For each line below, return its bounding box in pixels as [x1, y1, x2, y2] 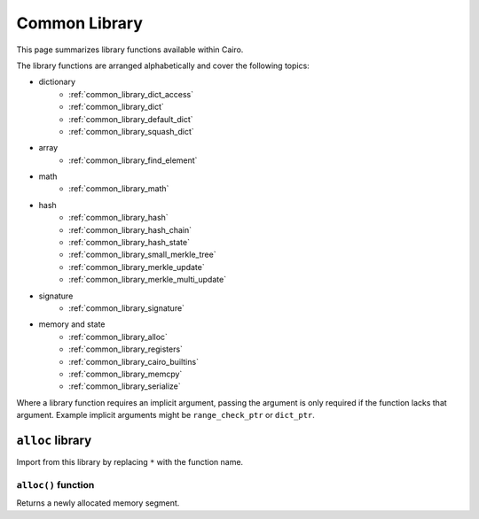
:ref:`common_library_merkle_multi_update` [68, 275, 226, 285]
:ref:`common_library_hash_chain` [68, 224, 192, 235]
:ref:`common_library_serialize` [68, 381, 181, 391]
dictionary [38, 76, 75, 88]
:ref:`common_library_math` [68, 183, 169, 194]
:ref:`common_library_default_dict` [68, 113, 193, 124]
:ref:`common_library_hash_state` [68, 237, 191, 248]
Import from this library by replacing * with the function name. [16, 457, 244, 467]
